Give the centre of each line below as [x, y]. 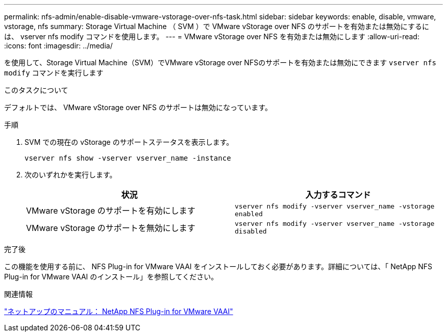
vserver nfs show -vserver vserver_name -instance [128, 158]
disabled [251, 231]
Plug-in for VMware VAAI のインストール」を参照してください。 [111, 277]
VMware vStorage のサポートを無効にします [111, 228]
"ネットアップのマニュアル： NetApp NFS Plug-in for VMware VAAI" [119, 311]
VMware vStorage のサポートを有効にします [111, 211]
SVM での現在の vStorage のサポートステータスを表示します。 [129, 142]
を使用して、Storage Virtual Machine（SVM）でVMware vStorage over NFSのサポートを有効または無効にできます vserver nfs [220, 62]
